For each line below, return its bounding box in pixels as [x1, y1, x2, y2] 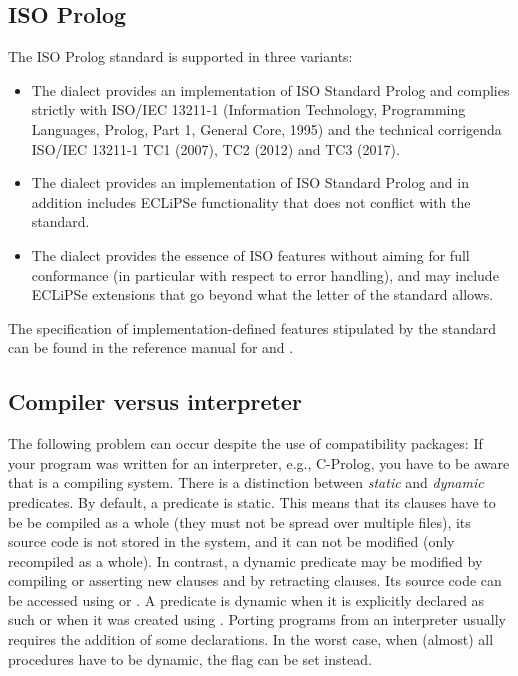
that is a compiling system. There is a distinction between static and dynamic [8, 472, 484, 493]
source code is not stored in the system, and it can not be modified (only [8, 531, 455, 552]
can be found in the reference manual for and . [8, 337, 294, 358]
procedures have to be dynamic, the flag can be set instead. [8, 648, 372, 669]
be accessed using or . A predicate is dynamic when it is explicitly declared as [8, 589, 485, 610]
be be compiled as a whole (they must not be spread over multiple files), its [8, 511, 471, 532]
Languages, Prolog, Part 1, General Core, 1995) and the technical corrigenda [31, 118, 502, 139]
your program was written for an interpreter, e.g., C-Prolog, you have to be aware [8, 452, 510, 473]
